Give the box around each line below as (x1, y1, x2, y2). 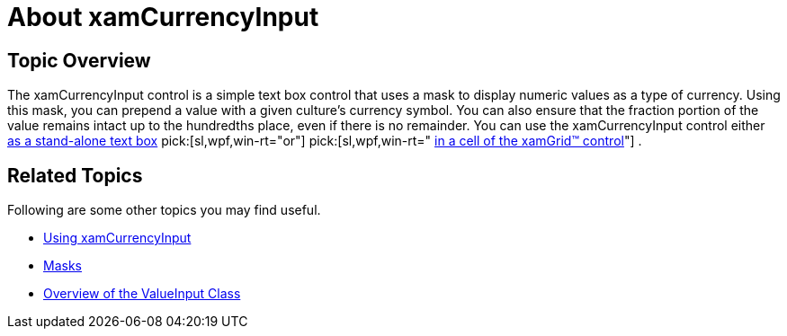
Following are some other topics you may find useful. (7, 202, 321, 218)
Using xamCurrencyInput (43, 230, 192, 246)
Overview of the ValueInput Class (43, 286, 241, 302)
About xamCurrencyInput (7, 2, 319, 32)
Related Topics (7, 164, 143, 187)
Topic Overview (7, 49, 151, 72)
